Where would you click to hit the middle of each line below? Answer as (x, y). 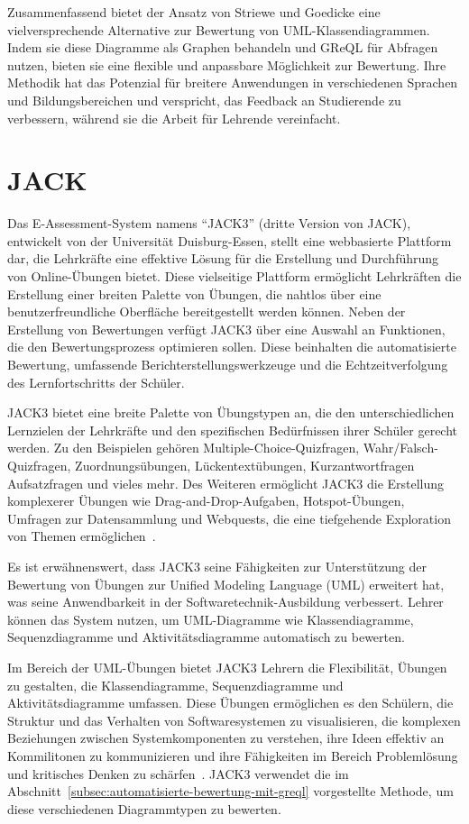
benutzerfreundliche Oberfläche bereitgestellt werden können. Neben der (207, 311)
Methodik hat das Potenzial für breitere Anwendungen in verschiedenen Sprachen (233, 82)
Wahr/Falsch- (400, 448)
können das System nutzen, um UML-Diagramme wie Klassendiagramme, (211, 619)
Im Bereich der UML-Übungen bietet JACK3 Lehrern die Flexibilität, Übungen (227, 667)
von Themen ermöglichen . (82, 536)
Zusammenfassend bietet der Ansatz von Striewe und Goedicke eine (194, 12)
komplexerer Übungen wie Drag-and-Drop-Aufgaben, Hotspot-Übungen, (206, 501)
